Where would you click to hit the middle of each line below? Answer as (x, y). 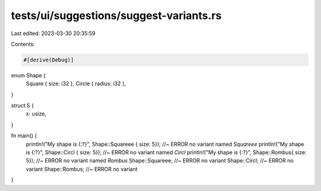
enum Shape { (28, 75)
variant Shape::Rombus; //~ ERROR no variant (82, 169)
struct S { (22, 106)
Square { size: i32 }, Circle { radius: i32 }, (76, 84)
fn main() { (24, 136)
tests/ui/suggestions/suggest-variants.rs (117, 15)
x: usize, (36, 114)
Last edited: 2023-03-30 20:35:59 (53, 33)
